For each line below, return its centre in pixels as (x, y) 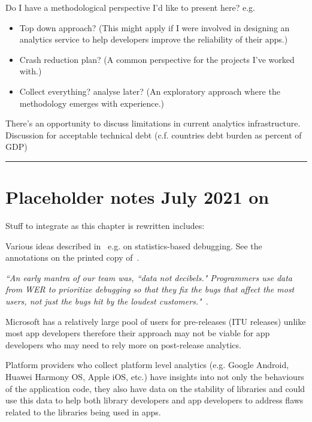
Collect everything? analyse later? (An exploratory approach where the (150, 91)
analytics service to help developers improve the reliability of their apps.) (154, 39)
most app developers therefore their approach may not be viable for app (138, 333)
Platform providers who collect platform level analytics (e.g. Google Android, (147, 365)
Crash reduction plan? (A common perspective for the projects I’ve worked (157, 59)
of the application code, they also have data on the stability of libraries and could (155, 388)
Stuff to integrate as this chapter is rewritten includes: (105, 226)
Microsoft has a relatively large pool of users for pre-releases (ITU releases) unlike (156, 321)
